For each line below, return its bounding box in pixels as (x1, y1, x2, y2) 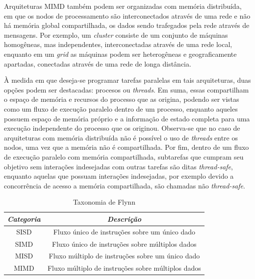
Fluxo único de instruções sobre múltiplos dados (52, 238, 197, 249)
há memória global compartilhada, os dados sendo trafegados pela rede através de (4, 20, 250, 30)
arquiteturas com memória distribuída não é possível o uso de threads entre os (4, 132, 238, 142)
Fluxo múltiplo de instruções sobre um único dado (49, 251, 200, 261)
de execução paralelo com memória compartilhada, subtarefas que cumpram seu (4, 151, 244, 162)
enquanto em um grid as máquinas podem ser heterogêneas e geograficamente (4, 48, 237, 59)
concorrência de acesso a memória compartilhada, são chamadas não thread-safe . (4, 180, 245, 190)
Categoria (7, 213, 41, 224)
